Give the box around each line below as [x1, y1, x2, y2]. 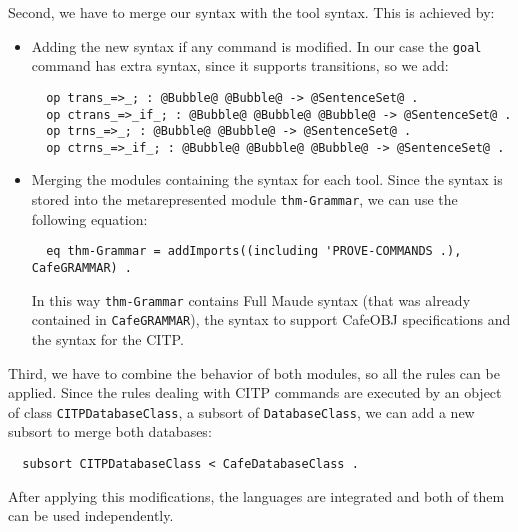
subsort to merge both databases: [8, 421, 212, 442]
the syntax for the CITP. [31, 328, 184, 349]
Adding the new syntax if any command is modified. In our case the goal [31, 35, 482, 56]
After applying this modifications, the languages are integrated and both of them [8, 485, 505, 506]
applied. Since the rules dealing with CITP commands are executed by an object [8, 382, 502, 403]
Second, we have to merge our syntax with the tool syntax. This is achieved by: [8, 2, 495, 22]
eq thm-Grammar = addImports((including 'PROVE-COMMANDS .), [46, 244, 462, 259]
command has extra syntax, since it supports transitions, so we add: [31, 55, 449, 76]
